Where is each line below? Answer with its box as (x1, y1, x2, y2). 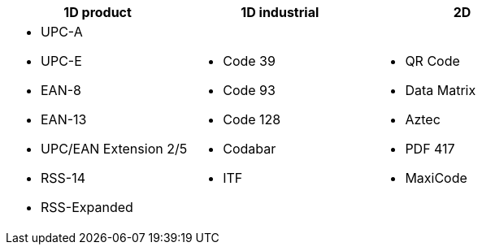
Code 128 (223, 111, 281, 128)
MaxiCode (405, 170, 467, 186)
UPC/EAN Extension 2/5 (41, 141, 188, 157)
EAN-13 (41, 111, 87, 128)
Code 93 (223, 82, 276, 98)
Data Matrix (405, 82, 476, 98)
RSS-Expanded (41, 199, 133, 215)
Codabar (223, 141, 276, 157)
